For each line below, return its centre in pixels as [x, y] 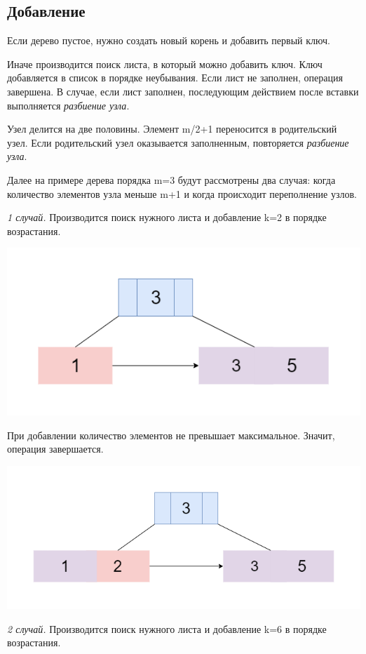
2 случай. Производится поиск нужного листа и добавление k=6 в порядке [167, 628]
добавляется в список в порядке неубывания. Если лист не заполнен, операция [175, 78]
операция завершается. [55, 449]
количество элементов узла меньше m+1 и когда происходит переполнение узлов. [182, 193]
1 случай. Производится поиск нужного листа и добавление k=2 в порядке [167, 217]
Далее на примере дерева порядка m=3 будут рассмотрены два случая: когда [171, 179]
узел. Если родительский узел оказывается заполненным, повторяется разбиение [178, 142]
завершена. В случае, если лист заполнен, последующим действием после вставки [183, 91]
